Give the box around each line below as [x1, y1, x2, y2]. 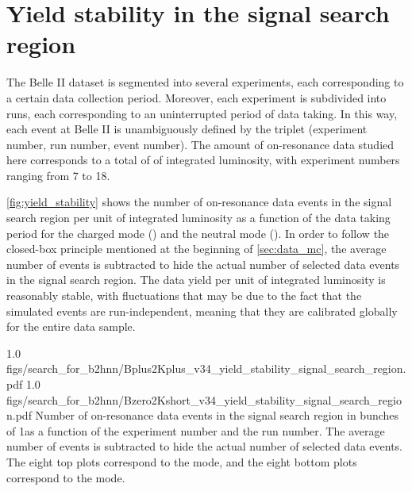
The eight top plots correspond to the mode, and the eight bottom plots [6, 453, 357, 470]
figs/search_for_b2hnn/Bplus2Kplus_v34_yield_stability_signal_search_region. [6, 360, 406, 377]
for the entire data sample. [6, 318, 136, 335]
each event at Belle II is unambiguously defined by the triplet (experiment [6, 121, 368, 137]
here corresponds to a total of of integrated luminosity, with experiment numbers [6, 152, 400, 168]
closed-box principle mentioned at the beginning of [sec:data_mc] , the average [6, 240, 387, 257]
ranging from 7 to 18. [6, 167, 110, 183]
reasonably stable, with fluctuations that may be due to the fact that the [6, 287, 362, 304]
